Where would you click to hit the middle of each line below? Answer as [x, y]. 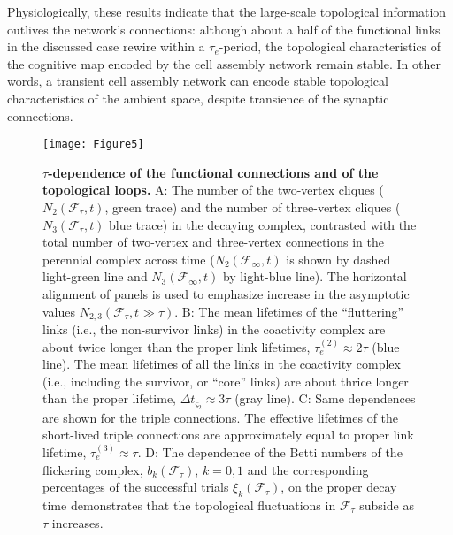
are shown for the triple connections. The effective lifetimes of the [221, 417]
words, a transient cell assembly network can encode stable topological [198, 81]
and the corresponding [308, 469]
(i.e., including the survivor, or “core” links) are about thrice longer [226, 381]
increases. [77, 522]
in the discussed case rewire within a [106, 46]
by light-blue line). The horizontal [315, 276]
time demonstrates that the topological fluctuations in [189, 504]
